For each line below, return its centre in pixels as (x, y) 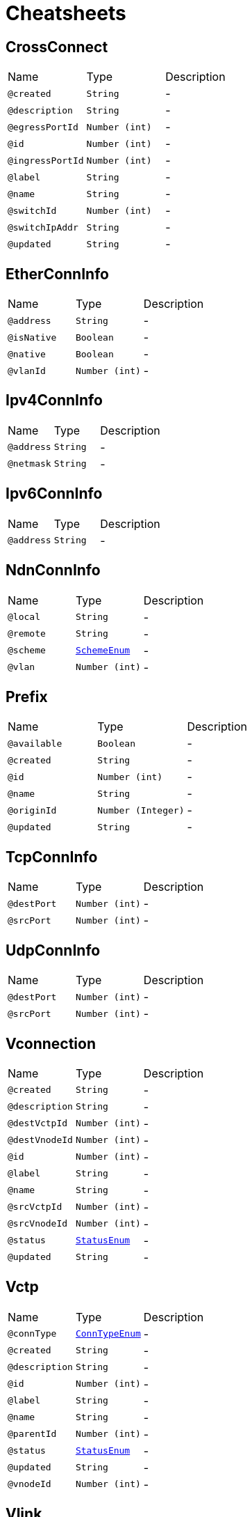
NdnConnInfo (53, 570)
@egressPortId (43, 127)
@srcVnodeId (38, 1224)
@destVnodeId (40, 1140)
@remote (27, 634)
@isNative (32, 337)
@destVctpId (38, 1123)
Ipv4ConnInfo (54, 400)
